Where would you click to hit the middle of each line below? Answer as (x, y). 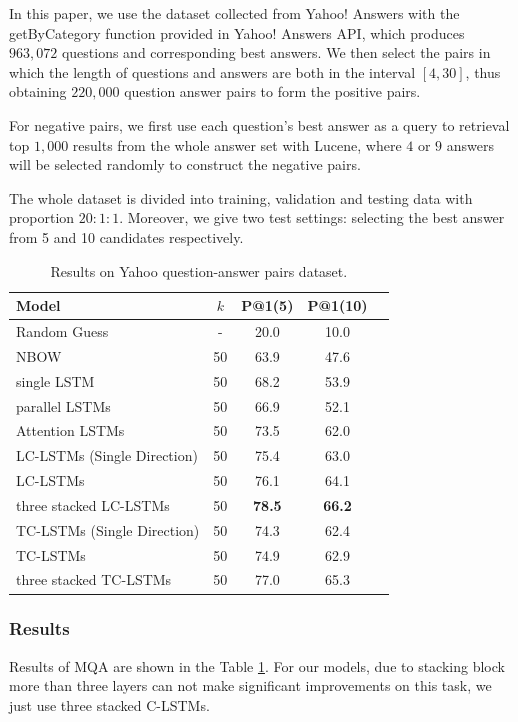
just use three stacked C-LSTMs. (109, 704)
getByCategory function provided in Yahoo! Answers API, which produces (237, 32)
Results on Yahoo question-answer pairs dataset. (199, 270)
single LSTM (55, 380)
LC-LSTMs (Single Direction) (107, 455)
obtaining (38, 91)
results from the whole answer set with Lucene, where (237, 144)
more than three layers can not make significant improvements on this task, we (250, 685)
